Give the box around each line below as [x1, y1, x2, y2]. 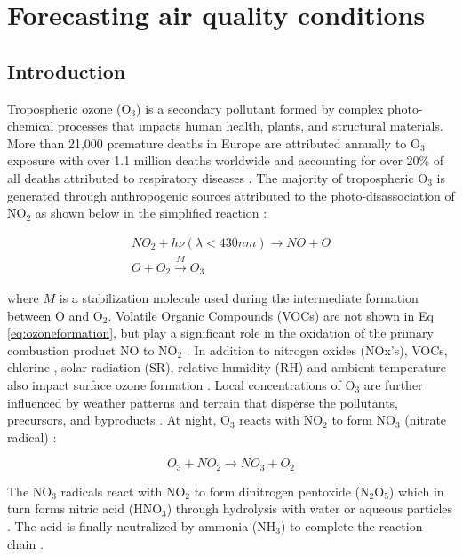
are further [363, 376, 423, 394]
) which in [388, 481, 444, 500]
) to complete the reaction [280, 517, 423, 536]
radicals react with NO [60, 481, 186, 500]
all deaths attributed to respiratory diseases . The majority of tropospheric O [7, 168, 428, 187]
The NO [7, 481, 52, 500]
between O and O [7, 306, 103, 324]
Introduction [7, 57, 126, 84]
